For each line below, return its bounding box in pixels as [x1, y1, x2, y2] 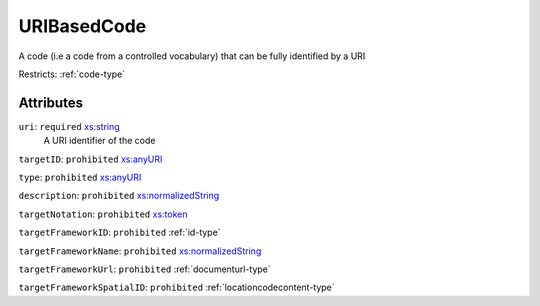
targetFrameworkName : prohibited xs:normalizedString [18, 245, 262, 257]
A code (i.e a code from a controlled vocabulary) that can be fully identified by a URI [18, 50, 366, 62]
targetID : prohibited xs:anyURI [18, 153, 163, 165]
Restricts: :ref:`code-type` [18, 68, 126, 80]
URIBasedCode [18, 15, 147, 37]
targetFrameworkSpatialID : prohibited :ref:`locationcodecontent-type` [18, 281, 335, 294]
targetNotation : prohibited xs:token [18, 208, 188, 220]
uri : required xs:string [18, 120, 120, 132]
